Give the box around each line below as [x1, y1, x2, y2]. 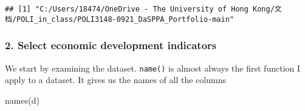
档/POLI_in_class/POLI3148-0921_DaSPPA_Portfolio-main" [5, 15, 234, 24]
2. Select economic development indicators [5, 38, 217, 53]
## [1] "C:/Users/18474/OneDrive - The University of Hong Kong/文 [5, 5, 282, 13]
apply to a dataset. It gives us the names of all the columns [5, 73, 226, 86]
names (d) [5, 93, 39, 106]
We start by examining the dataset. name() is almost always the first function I [5, 61, 301, 74]
